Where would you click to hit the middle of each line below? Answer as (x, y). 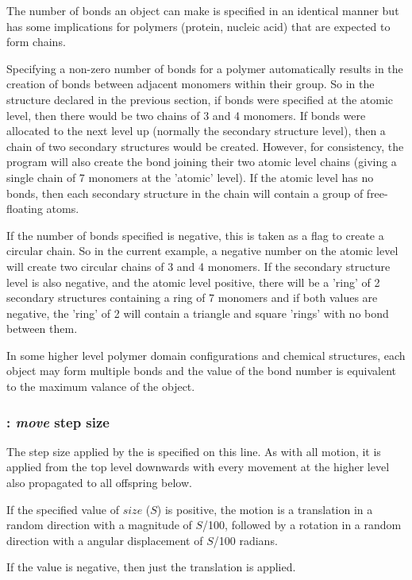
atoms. (63, 209)
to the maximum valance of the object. (101, 387)
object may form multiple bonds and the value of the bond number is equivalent (202, 371)
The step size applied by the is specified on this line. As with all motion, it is (194, 451)
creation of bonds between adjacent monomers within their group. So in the (191, 84)
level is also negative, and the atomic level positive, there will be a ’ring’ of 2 (193, 282)
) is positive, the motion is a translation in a (265, 509)
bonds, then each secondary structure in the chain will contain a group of (185, 193)
